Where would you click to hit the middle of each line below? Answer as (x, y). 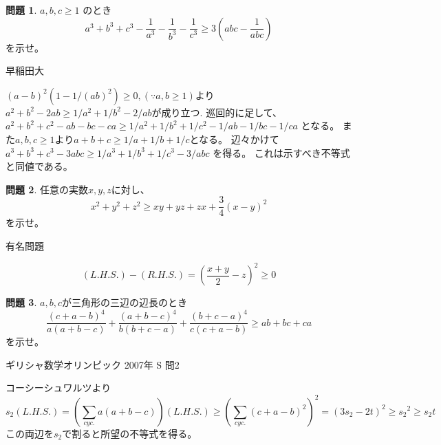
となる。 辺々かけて (234, 139)
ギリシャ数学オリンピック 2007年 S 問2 (93, 364)
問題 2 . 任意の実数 (47, 189)
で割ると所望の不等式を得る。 (130, 433)
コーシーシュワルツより (58, 388)
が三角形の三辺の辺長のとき (124, 302)
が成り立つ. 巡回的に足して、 (217, 112)
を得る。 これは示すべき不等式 (281, 152)
